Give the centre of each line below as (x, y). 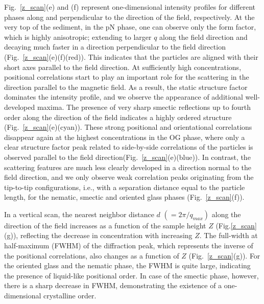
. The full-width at (229, 235)
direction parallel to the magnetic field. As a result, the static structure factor (126, 87)
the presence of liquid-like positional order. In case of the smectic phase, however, (131, 275)
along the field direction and (203, 37)
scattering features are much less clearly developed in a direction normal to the (128, 167)
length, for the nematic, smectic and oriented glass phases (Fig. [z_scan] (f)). (124, 197)
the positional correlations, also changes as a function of (92, 255)
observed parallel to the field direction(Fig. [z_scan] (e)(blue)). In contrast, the (127, 157)
